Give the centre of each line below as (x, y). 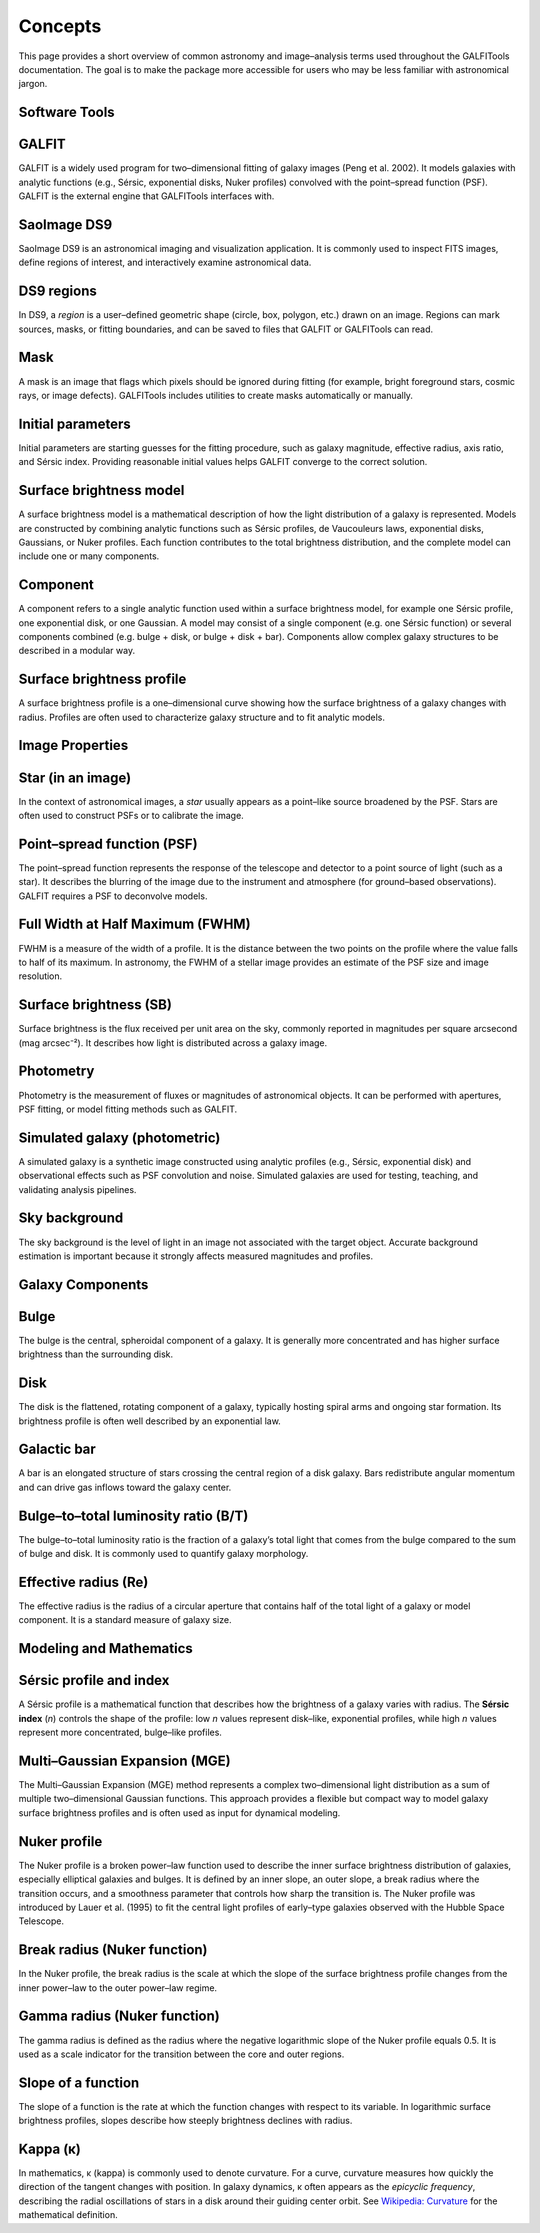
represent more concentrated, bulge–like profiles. (120, 1732)
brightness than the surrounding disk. (96, 1354)
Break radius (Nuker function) (113, 1950)
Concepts (60, 26)
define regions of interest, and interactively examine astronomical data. (165, 262)
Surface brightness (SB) (95, 1005)
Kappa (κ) (50, 2149)
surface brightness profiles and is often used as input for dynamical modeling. (179, 1812)
